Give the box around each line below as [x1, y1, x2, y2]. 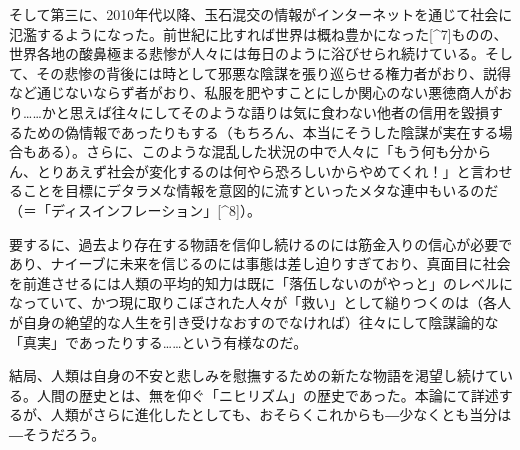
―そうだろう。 [9, 423, 106, 444]
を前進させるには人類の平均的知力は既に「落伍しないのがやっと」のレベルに [9, 272, 513, 293]
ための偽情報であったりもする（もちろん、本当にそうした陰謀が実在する [22, 121, 499, 142]
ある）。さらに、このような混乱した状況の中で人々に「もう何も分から [36, 141, 492, 162]
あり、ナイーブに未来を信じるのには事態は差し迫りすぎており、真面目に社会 [9, 253, 511, 274]
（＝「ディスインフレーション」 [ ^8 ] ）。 [9, 199, 261, 220]
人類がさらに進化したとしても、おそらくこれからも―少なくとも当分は [50, 404, 512, 425]
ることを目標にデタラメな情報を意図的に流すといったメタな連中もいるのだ [9, 180, 499, 201]
